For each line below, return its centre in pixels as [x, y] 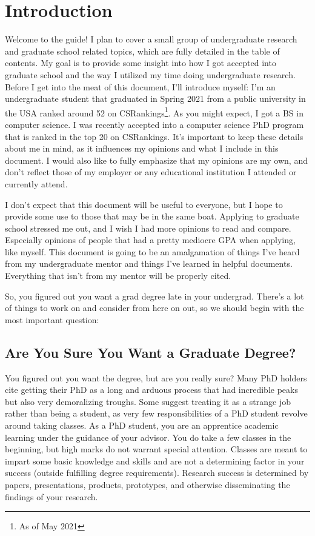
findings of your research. [51, 496]
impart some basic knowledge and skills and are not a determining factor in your [155, 461]
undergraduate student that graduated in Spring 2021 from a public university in [155, 99]
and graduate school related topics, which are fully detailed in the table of [142, 51]
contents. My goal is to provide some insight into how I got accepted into [141, 63]
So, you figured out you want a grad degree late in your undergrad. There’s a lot [154, 296]
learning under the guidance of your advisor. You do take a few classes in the [148, 437]
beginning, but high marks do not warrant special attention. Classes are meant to [156, 449]
